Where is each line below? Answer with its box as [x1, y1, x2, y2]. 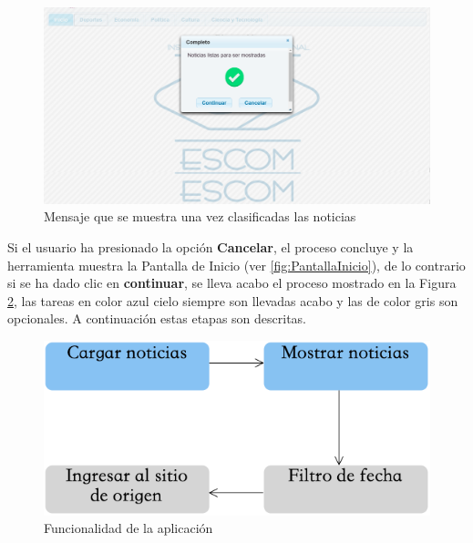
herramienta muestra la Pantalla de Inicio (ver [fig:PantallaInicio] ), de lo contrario [7, 255, 466, 274]
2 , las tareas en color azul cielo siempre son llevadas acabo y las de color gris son [7, 291, 458, 310]
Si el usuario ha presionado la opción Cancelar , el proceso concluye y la [7, 237, 414, 256]
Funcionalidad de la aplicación [44, 518, 213, 538]
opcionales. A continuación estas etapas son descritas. [7, 309, 306, 328]
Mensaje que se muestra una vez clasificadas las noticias [44, 207, 356, 226]
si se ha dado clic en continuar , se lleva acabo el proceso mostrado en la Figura [7, 273, 457, 292]
